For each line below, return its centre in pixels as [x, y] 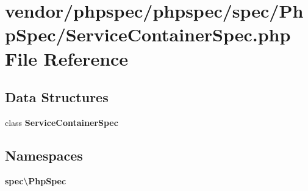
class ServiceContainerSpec [62, 122]
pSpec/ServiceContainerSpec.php [148, 34]
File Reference [67, 58]
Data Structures [57, 97]
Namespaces [44, 155]
